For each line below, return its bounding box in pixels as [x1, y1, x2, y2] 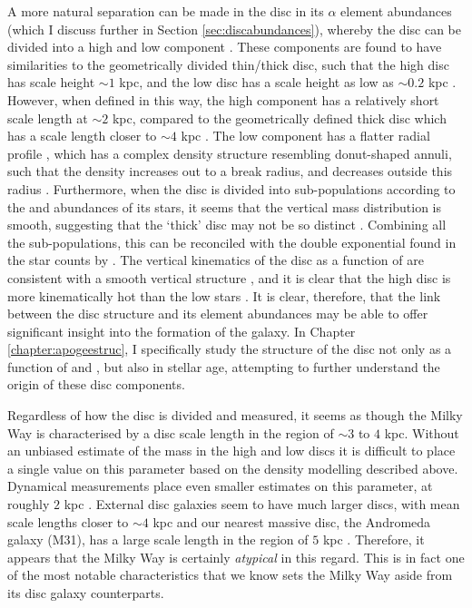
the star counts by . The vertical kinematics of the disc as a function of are [7, 250, 424, 270]
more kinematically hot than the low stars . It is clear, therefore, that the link [7, 286, 441, 305]
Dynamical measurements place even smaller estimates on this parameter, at [7, 476, 433, 495]
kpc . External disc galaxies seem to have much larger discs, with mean [64, 495, 460, 514]
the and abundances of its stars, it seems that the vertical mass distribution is [7, 197, 442, 216]
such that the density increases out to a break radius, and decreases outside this [7, 162, 453, 181]
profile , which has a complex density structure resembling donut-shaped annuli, [7, 143, 452, 162]
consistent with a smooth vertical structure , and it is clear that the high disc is [7, 268, 451, 287]
